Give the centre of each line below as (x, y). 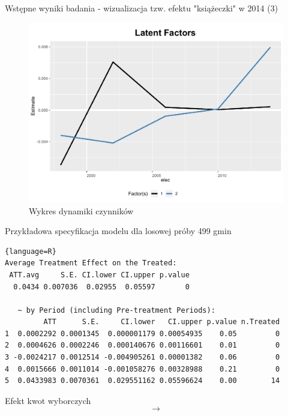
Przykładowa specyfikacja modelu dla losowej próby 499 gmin (118, 231)
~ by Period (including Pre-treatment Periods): (116, 310)
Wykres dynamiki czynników (81, 210)
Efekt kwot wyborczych (48, 400)
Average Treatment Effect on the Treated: (91, 263)
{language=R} (31, 251)
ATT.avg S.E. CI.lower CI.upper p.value (99, 275)
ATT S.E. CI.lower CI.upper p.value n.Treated (162, 322)
